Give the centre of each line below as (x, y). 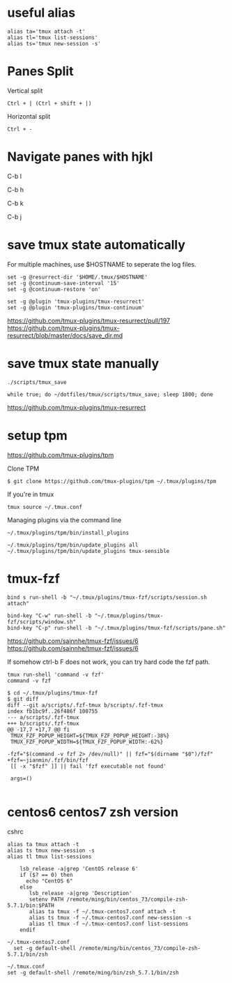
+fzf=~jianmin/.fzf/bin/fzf (48, 760)
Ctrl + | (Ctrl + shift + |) (49, 103)
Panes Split (40, 72)
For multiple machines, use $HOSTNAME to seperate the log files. (102, 264)
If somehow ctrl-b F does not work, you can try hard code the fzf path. (109, 662)
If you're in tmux (31, 494)
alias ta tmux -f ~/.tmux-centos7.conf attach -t (102, 911)
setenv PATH (46, 899)
